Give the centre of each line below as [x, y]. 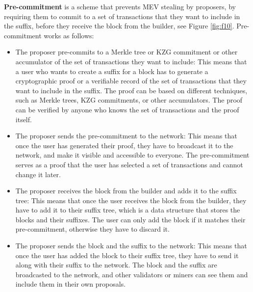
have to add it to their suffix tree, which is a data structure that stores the [128, 210]
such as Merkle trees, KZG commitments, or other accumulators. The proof [129, 100]
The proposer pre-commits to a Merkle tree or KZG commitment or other [126, 52]
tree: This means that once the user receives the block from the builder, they [131, 200]
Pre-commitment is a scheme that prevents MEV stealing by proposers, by [120, 6]
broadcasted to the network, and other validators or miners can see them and [132, 274]
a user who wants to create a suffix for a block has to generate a [112, 71]
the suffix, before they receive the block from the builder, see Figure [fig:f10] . [119, 26]
